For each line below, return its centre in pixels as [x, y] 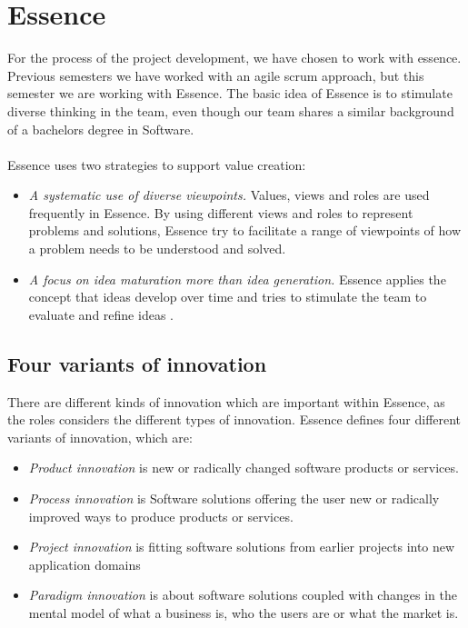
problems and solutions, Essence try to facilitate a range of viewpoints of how [245, 230]
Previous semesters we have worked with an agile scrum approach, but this [216, 75]
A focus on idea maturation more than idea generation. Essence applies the [237, 279]
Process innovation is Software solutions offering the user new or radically [234, 498]
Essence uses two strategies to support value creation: [157, 164]
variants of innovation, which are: [100, 437]
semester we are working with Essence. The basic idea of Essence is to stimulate [230, 93]
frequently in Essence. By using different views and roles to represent [221, 212]
